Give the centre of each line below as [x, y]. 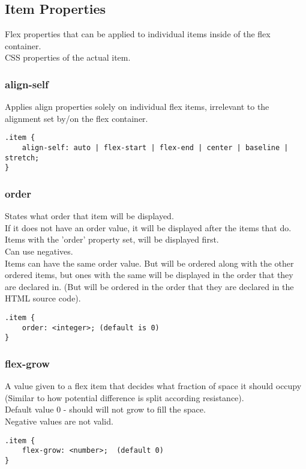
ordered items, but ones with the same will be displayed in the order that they [149, 275]
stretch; [22, 158]
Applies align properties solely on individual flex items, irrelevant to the [137, 107]
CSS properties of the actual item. [68, 57]
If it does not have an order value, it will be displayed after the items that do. [148, 227]
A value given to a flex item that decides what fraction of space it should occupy [153, 386]
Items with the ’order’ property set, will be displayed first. [112, 239]
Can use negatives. [39, 251]
